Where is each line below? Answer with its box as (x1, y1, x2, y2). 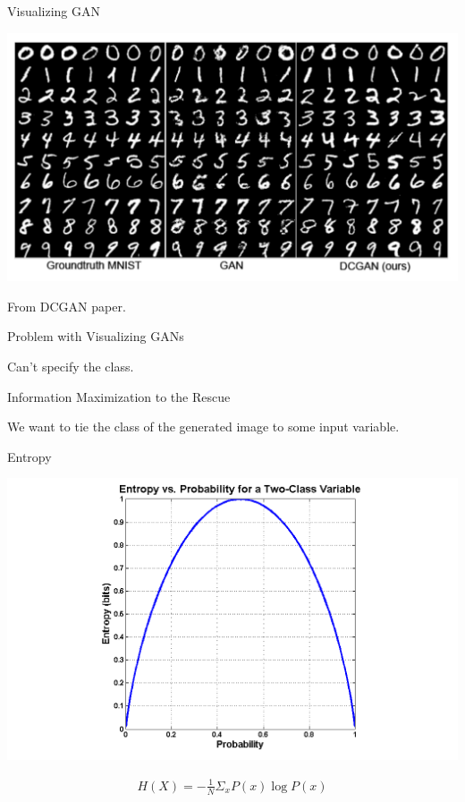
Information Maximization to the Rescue (7, 387, 231, 405)
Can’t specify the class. (7, 356, 134, 375)
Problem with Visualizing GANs (7, 327, 184, 346)
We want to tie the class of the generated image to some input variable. (7, 417, 400, 436)
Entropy (7, 447, 52, 465)
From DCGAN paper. (7, 296, 126, 315)
